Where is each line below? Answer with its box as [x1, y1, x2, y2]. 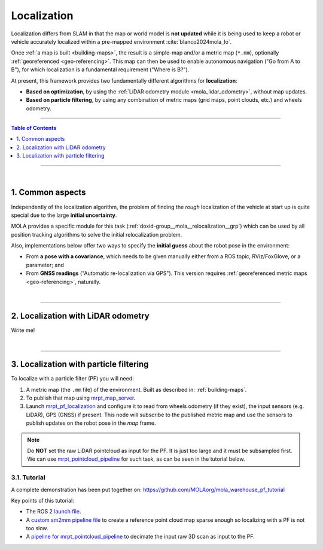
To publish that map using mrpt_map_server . [26, 394, 136, 401]
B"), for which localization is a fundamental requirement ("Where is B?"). [11, 66, 190, 73]
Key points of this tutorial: [11, 497, 74, 504]
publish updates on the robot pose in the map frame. [26, 419, 156, 427]
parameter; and [26, 261, 64, 268]
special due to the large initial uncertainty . [11, 211, 117, 219]
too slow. [26, 525, 48, 532]
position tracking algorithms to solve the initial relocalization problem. [11, 231, 182, 238]
